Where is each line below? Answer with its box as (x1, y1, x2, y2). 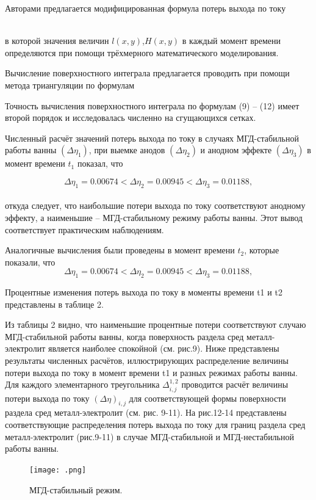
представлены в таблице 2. (5, 297, 104, 310)
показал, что (77, 157, 123, 170)
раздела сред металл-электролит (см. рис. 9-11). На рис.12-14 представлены (5, 406, 287, 419)
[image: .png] (29, 465, 87, 474)
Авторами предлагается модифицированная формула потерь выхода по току (5, 2, 286, 14)
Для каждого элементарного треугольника (5, 378, 160, 391)
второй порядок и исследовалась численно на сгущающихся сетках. (5, 111, 256, 124)
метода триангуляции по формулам (5, 78, 135, 91)
